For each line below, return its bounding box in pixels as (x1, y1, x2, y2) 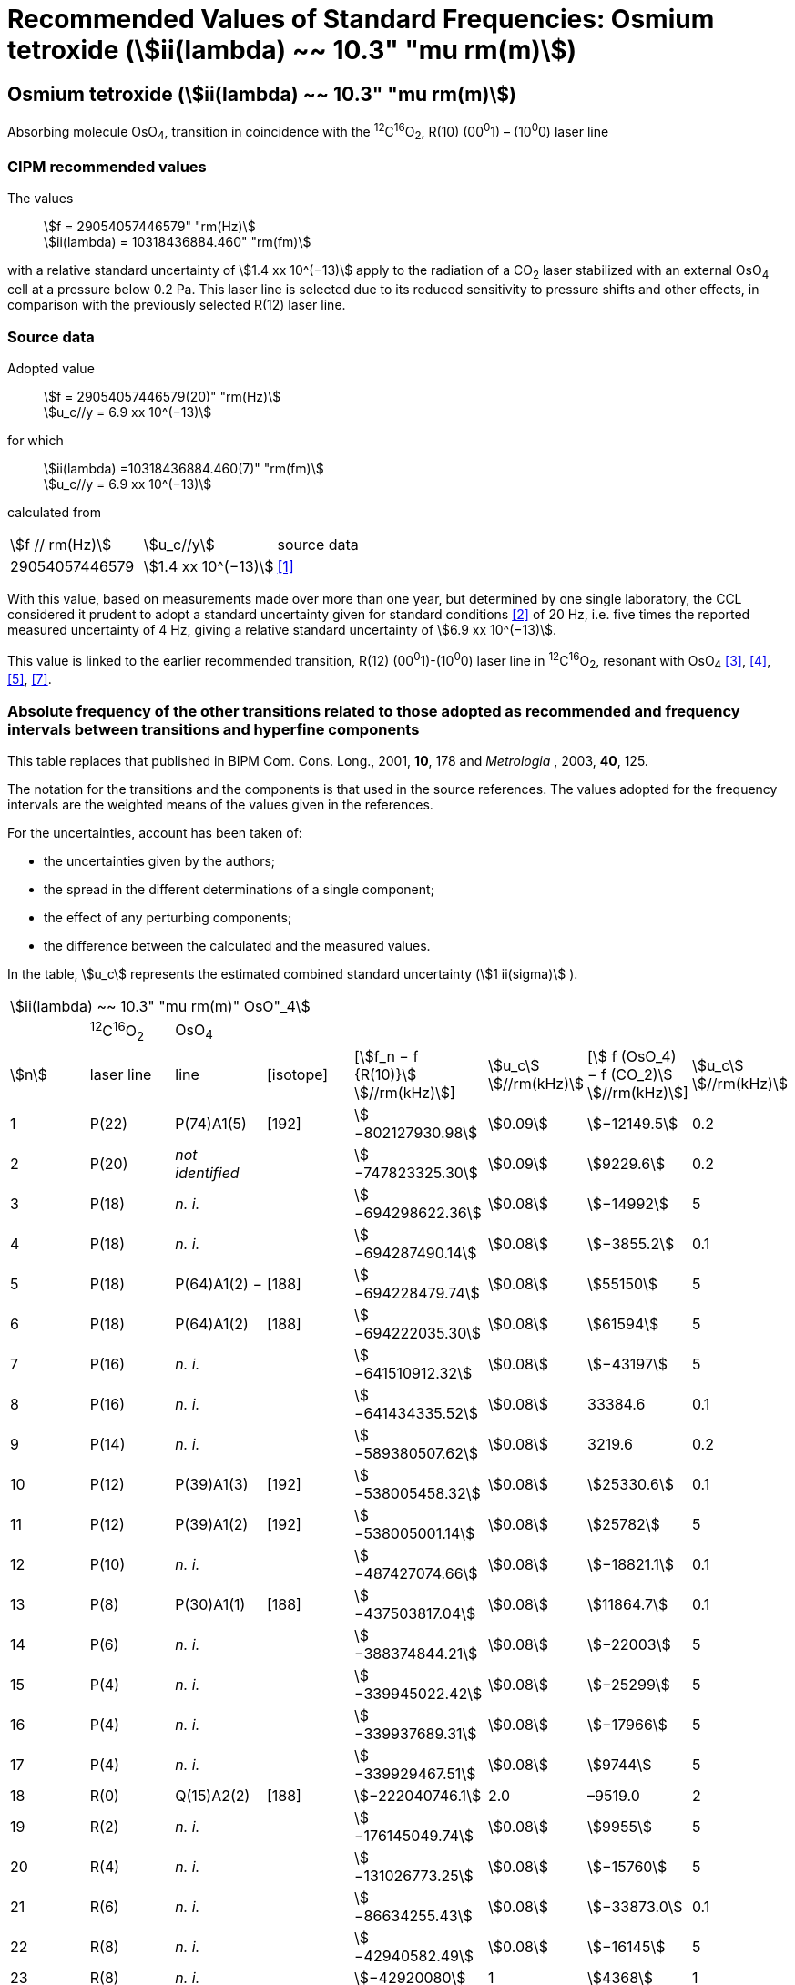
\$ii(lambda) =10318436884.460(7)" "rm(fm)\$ (44, 460, 324, 476)
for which (7, 432, 64, 448)
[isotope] (266, 1064, 329, 1084)
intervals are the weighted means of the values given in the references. (7, 797, 433, 813)
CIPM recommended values (7, 158, 207, 176)
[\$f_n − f (353, 1046, 419, 1065)
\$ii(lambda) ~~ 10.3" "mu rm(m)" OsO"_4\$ (10, 997, 311, 1016)
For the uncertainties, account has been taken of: (7, 825, 302, 841)
